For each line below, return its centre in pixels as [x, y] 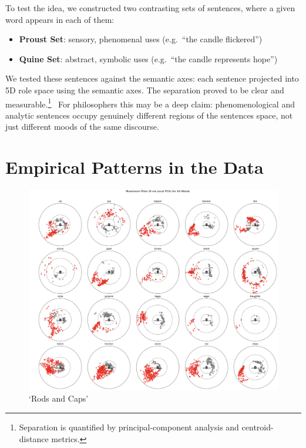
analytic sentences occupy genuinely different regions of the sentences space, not [149, 115]
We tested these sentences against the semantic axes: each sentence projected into [152, 78]
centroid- [258, 427]
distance [34, 438]
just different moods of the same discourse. [82, 127]
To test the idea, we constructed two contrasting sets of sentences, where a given [150, 8]
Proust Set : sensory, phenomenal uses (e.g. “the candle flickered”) [141, 39]
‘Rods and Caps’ [59, 398]
